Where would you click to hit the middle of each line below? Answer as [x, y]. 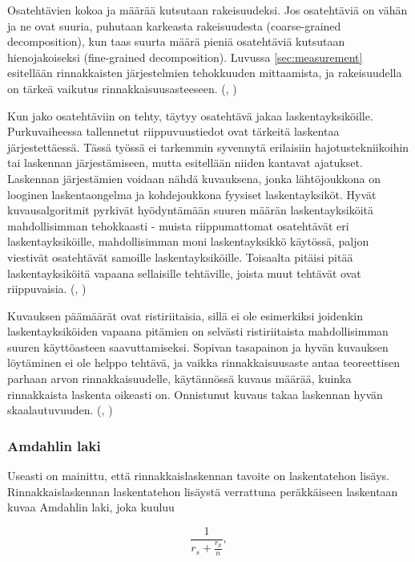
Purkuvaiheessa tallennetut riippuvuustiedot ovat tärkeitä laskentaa [173, 131]
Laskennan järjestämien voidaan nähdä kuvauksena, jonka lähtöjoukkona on [194, 178]
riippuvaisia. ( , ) [47, 289]
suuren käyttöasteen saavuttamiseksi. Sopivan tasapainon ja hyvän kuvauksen [198, 346]
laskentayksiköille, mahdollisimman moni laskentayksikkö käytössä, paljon [188, 241]
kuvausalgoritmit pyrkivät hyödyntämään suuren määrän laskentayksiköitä [191, 210]
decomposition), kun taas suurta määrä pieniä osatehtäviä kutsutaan [176, 41]
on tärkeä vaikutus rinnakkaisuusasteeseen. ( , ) [122, 88]
